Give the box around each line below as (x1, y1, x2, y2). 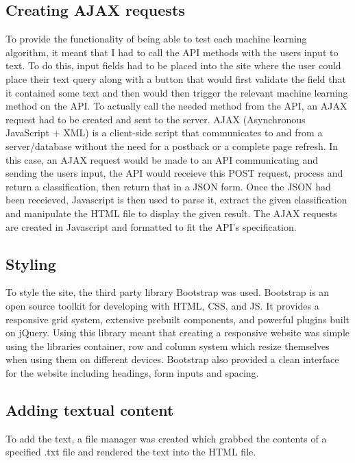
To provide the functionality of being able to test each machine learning (5, 32, 307, 46)
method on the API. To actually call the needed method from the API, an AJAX (5, 99, 347, 113)
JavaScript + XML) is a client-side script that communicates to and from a (5, 125, 323, 140)
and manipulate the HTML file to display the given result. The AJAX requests (5, 205, 337, 220)
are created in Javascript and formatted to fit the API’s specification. (5, 219, 297, 234)
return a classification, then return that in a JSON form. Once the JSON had (5, 179, 331, 193)
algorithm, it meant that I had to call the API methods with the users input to (5, 45, 339, 59)
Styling (5, 253, 56, 274)
